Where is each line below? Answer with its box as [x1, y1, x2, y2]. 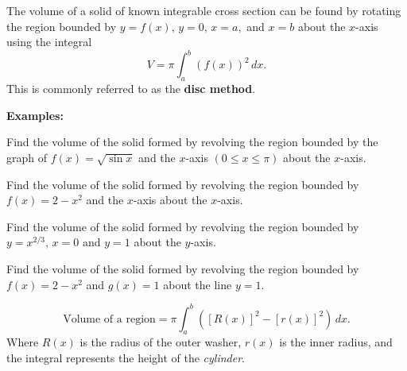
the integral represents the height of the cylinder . [6, 350, 245, 366]
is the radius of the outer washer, [79, 334, 242, 350]
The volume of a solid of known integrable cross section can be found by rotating [6, 2, 401, 18]
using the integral [6, 33, 92, 50]
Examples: [6, 106, 64, 123]
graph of [6, 149, 48, 165]
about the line [163, 276, 232, 292]
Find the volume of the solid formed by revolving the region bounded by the [6, 133, 378, 150]
